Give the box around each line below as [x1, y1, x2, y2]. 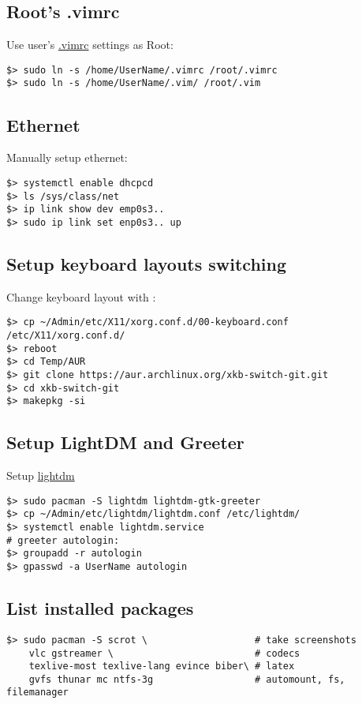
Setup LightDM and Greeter [6, 430, 244, 455]
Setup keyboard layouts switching [6, 251, 287, 275]
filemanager [6, 687, 69, 698]
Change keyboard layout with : [6, 288, 156, 305]
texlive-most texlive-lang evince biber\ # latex [28, 661, 295, 672]
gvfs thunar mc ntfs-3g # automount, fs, [28, 673, 345, 685]
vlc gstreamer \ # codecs [28, 647, 300, 659]
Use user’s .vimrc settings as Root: [6, 36, 174, 53]
